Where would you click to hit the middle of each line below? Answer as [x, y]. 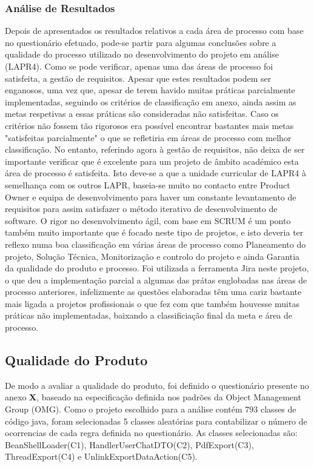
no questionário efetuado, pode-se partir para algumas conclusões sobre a [141, 42]
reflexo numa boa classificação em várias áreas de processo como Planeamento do [155, 244]
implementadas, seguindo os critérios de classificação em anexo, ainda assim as [151, 101]
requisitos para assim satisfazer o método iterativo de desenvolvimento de [141, 209]
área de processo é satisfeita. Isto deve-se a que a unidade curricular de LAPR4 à [156, 173]
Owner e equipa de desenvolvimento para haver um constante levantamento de [151, 197]
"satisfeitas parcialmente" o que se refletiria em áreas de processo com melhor [148, 137]
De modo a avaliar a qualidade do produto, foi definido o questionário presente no [157, 385]
